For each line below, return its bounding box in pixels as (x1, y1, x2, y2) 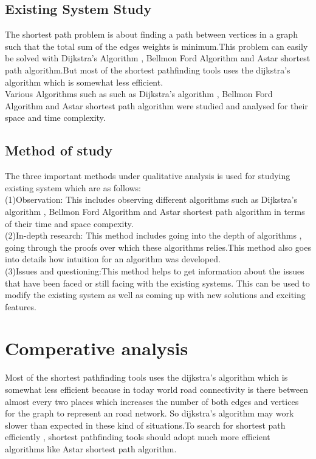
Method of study (5, 141, 113, 160)
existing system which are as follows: (5, 181, 141, 194)
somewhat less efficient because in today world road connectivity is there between (5, 383, 308, 395)
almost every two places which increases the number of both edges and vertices (5, 395, 299, 407)
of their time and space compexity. (5, 217, 134, 229)
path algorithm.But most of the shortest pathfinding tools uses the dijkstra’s (5, 63, 290, 76)
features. (5, 300, 36, 313)
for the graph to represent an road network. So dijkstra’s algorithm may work (5, 407, 294, 420)
